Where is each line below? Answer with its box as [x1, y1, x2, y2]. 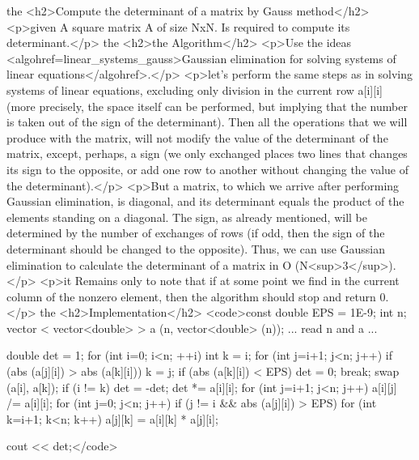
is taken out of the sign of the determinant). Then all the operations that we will [6, 113, 408, 130]
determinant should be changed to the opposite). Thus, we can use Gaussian [6, 240, 386, 257]
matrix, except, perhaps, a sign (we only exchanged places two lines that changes [6, 145, 408, 162]
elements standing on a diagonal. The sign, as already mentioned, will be [6, 208, 368, 225]
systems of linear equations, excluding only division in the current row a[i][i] [6, 81, 383, 98]
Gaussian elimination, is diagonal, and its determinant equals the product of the [6, 193, 404, 210]
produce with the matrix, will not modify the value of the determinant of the [6, 129, 388, 146]
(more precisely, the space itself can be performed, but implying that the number [6, 97, 408, 114]
